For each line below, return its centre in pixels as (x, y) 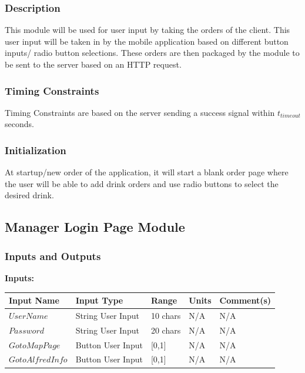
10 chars (166, 315)
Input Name (34, 300)
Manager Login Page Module (95, 227)
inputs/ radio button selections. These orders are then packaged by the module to (152, 53)
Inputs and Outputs (53, 256)
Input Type (99, 300)
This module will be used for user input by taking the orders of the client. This (148, 30)
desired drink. (29, 195)
